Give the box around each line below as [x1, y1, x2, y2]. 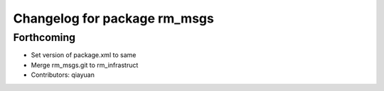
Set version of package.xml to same [31, 51, 137, 59]
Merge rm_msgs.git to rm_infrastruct [31, 61, 139, 69]
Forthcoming [13, 31, 76, 44]
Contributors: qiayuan [31, 71, 95, 79]
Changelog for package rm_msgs [13, 11, 215, 26]
